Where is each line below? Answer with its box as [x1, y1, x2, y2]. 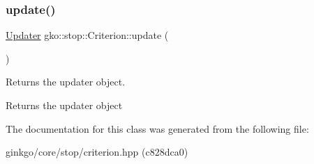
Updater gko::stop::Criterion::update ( [6, 28, 169, 42]
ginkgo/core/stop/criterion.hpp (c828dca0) [6, 145, 188, 159]
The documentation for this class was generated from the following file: [6, 121, 309, 136]
